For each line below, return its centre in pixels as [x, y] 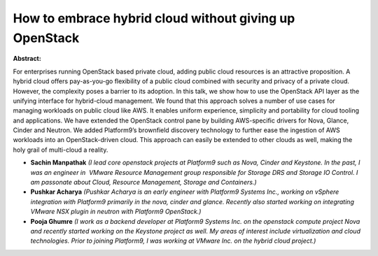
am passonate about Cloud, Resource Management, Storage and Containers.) [143, 183]
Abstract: [27, 59]
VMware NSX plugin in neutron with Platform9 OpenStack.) [116, 212]
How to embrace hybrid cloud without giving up [154, 18]
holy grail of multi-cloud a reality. [61, 150]
